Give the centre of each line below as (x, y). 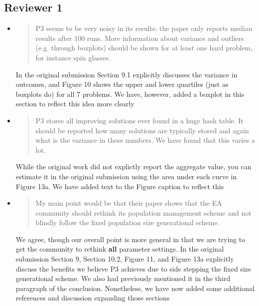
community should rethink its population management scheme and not (143, 212)
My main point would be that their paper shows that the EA (129, 203)
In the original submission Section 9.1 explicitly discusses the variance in (127, 74)
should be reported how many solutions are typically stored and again (142, 130)
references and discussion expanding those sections (93, 298)
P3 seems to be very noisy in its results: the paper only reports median (144, 28)
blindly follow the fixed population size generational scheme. (128, 222)
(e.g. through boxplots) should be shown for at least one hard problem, (144, 48)
